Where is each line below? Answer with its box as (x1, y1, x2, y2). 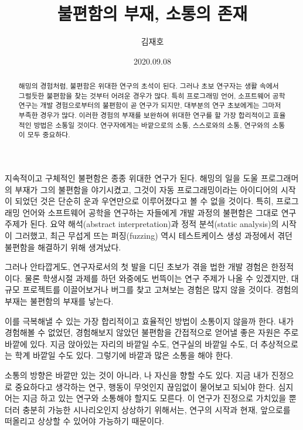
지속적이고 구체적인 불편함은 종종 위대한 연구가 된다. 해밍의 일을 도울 (5, 172, 258, 184)
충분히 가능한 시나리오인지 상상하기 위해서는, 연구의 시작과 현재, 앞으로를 (22, 403, 291, 415)
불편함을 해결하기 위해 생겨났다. (5, 241, 121, 253)
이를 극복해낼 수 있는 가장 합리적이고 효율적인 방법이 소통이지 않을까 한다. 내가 (5, 314, 294, 327)
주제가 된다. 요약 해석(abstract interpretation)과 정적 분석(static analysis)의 (5, 218, 279, 230)
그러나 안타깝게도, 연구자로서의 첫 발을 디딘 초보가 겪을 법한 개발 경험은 (5, 260, 268, 273)
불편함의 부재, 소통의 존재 (57, 1, 248, 25)
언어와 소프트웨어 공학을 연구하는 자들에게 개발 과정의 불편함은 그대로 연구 (22, 206, 297, 218)
